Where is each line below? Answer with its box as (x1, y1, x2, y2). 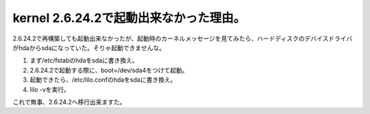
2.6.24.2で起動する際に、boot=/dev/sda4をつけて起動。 (29, 66, 188, 74)
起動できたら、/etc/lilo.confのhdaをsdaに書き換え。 (29, 76, 177, 84)
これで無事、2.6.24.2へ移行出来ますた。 (12, 98, 126, 106)
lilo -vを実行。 (29, 85, 70, 93)
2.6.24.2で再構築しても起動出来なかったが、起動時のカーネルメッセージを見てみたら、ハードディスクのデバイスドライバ (12, 34, 353, 43)
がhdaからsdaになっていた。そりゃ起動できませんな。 (12, 43, 166, 52)
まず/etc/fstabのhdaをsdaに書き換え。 (29, 56, 138, 65)
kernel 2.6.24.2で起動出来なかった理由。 (12, 10, 246, 25)
